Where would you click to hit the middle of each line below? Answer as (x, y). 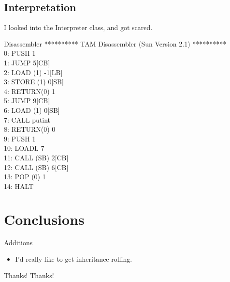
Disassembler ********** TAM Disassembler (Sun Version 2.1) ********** (115, 43)
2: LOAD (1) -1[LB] (33, 72)
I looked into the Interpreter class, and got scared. (78, 27)
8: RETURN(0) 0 (30, 129)
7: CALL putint (27, 119)
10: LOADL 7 (24, 148)
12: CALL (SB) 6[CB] (36, 167)
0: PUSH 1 (20, 53)
